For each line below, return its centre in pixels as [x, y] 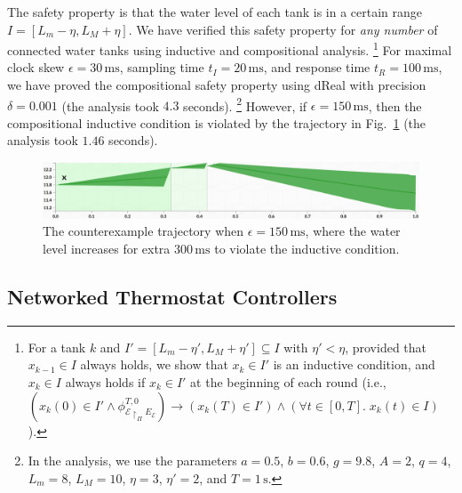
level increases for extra [107, 249]
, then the [395, 105]
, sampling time [162, 67]
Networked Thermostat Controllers [172, 296]
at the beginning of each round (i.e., [288, 382]
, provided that [386, 347]
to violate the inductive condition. [307, 249]
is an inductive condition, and [354, 364]
